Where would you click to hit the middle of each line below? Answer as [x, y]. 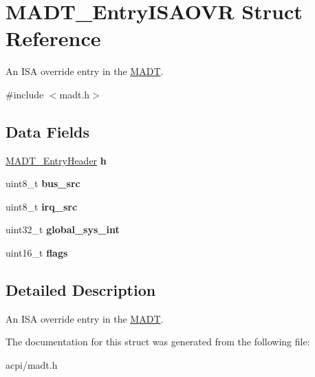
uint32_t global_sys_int [63, 229]
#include [25, 94]
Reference [53, 38]
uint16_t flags [37, 253]
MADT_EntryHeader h [56, 160]
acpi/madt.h [32, 365]
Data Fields [48, 131]
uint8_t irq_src [42, 206]
